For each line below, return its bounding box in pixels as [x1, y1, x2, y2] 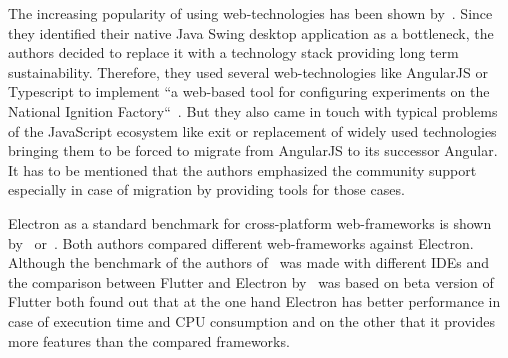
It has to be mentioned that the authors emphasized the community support [8, 159, 477, 180]
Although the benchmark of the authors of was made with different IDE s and [8, 252, 490, 273]
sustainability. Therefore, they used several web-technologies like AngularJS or [8, 61, 488, 82]
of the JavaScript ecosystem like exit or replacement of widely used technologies [8, 120, 497, 141]
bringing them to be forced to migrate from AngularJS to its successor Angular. [8, 140, 498, 161]
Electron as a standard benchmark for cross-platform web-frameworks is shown [8, 212, 492, 233]
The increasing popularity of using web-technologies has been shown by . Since [8, 3, 493, 23]
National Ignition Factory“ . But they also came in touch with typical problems [8, 100, 498, 121]
